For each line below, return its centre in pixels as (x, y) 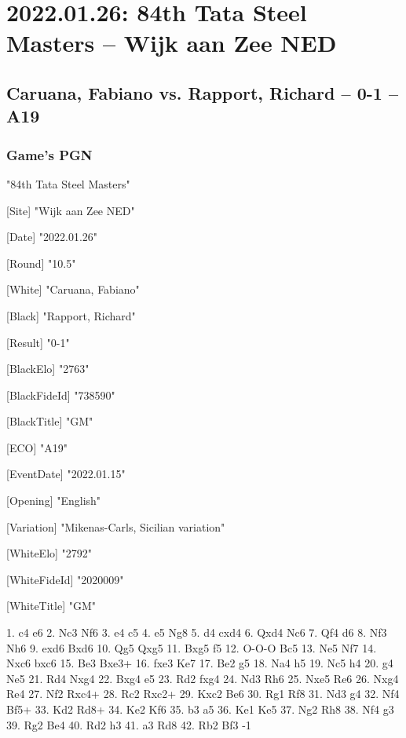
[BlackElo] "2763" (48, 369)
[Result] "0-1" (38, 342)
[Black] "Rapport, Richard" (71, 315)
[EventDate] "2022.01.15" (66, 474)
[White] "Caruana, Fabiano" (73, 289)
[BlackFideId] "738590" (61, 395)
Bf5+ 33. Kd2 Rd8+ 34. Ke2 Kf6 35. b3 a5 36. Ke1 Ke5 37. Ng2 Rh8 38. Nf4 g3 (200, 709)
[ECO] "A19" (37, 447)
